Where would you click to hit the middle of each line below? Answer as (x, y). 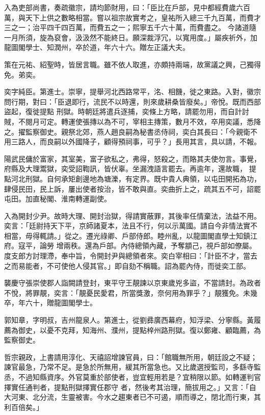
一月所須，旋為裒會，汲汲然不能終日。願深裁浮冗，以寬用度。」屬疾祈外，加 (131, 37)
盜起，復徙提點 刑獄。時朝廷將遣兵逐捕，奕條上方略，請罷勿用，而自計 (123, 111)
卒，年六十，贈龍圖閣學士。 (50, 303)
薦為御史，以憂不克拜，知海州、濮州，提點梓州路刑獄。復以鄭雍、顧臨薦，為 (132, 330)
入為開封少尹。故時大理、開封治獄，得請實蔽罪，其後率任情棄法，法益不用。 (132, 215)
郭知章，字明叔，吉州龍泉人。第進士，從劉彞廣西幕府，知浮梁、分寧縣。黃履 (132, 320)
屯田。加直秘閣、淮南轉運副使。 (58, 199)
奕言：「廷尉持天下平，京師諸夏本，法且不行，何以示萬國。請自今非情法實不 (131, 226)
